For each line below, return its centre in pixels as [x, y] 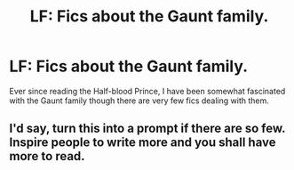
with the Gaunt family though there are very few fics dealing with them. [139, 101]
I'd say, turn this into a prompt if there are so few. [147, 129]
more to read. [48, 156]
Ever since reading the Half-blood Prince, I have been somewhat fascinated [147, 91]
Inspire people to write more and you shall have [143, 143]
